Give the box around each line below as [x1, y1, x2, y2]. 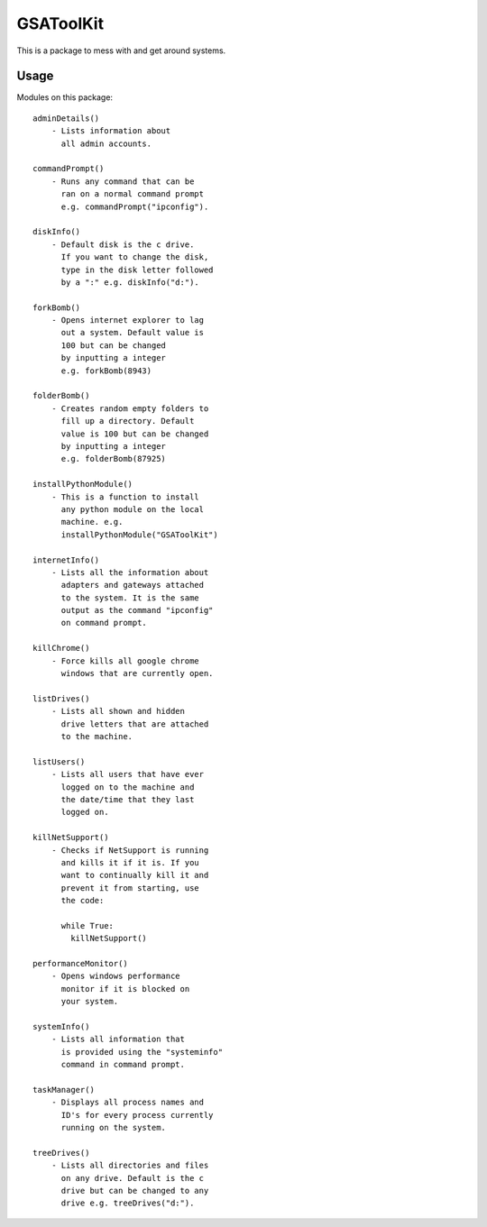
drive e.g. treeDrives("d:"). [60, 1198, 195, 1208]
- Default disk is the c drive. [51, 239, 195, 250]
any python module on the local [60, 504, 205, 514]
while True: [60, 920, 115, 930]
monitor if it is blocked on [60, 984, 190, 994]
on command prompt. [60, 618, 148, 628]
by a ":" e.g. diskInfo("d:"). [60, 277, 200, 288]
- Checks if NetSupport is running [51, 845, 209, 856]
